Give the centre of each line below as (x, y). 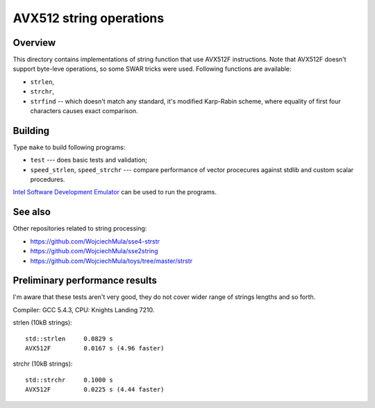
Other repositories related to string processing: (80, 228)
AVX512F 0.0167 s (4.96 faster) (95, 348)
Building (31, 131)
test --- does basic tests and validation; (89, 160)
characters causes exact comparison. (84, 111)
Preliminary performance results (85, 281)
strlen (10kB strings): (42, 323)
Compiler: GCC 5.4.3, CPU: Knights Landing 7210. (84, 309)
